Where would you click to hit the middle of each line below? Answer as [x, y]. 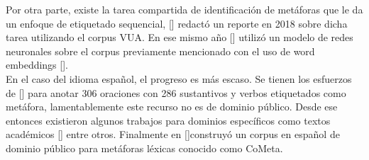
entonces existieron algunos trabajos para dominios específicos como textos [168, 120]
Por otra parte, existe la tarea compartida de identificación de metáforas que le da [184, 9]
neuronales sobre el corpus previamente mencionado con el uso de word [160, 51]
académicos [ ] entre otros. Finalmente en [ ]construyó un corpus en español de [173, 134]
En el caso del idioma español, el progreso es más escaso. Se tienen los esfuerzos [179, 78]
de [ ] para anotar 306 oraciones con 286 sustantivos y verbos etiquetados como [176, 92]
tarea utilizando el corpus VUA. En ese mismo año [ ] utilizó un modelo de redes [180, 37]
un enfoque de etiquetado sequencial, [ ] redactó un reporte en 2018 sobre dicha [177, 23]
